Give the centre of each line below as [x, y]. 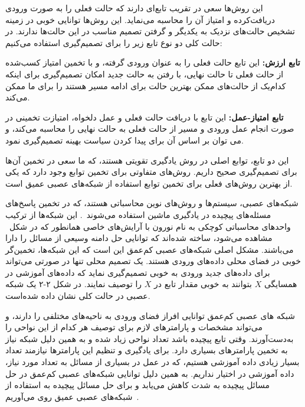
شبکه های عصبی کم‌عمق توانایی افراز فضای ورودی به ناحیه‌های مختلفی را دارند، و [150, 315]
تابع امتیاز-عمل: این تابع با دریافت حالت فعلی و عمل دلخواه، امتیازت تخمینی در [145, 117]
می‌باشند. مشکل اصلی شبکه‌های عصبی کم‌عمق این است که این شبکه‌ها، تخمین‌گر [150, 249]
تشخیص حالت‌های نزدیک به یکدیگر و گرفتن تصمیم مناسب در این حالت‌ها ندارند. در [150, 31]
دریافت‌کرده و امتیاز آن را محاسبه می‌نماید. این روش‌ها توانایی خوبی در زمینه [140, 19]
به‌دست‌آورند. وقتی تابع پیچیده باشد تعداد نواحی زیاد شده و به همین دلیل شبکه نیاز [150, 338]
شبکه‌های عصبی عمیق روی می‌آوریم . [72, 396]
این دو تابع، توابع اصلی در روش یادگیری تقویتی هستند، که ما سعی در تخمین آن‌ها [147, 160]
